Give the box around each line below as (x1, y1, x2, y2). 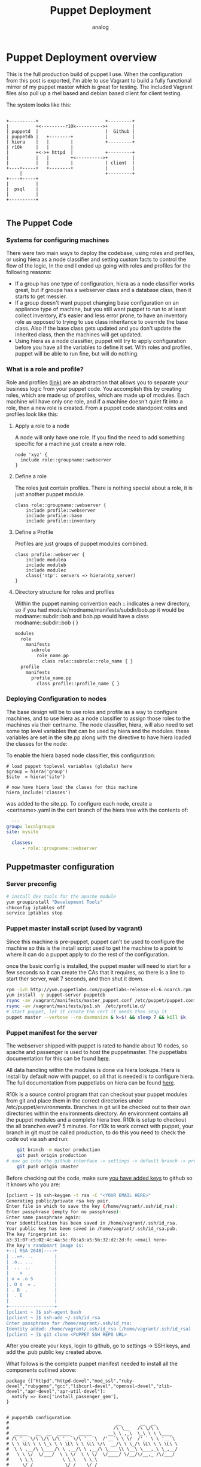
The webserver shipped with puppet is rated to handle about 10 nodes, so (6, 1042, 188, 1049)
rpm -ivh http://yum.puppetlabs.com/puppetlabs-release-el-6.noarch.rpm (6, 986, 191, 992)
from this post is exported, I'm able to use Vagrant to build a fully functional (6, 77, 192, 84)
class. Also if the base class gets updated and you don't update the (14, 324, 181, 332)
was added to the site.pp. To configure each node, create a (6, 800, 153, 807)
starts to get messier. (14, 293, 68, 300)
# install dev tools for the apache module (6, 893, 117, 900)
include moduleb (26, 562, 66, 568)
